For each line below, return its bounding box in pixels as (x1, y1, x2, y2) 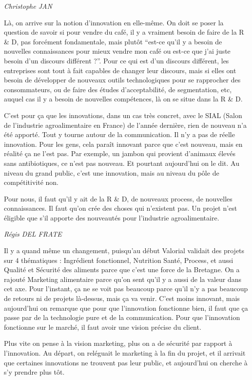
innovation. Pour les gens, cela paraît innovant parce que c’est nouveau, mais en (4, 139, 243, 149)
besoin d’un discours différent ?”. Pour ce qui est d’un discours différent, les (4, 55, 229, 65)
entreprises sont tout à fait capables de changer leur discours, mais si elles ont (4, 65, 236, 75)
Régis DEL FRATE (4, 229, 62, 239)
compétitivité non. (4, 177, 59, 187)
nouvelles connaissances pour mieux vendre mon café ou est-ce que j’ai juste (4, 46, 231, 56)
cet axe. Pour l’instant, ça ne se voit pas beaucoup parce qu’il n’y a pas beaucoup (4, 283, 248, 294)
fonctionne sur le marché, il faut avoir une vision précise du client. (4, 321, 201, 332)
